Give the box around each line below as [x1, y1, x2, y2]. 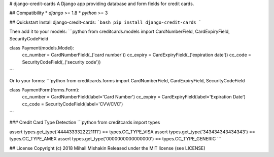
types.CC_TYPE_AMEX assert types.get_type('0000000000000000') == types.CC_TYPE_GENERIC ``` [9, 136, 222, 142]
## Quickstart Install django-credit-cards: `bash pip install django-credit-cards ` [9, 19, 202, 25]
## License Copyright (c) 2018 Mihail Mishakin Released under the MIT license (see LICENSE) [9, 145, 205, 151]
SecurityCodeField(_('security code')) [22, 59, 101, 65]
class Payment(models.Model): [9, 44, 75, 50]
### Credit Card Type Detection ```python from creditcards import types [9, 119, 160, 126]
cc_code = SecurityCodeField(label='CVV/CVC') [22, 101, 123, 107]
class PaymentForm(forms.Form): [9, 86, 80, 93]
